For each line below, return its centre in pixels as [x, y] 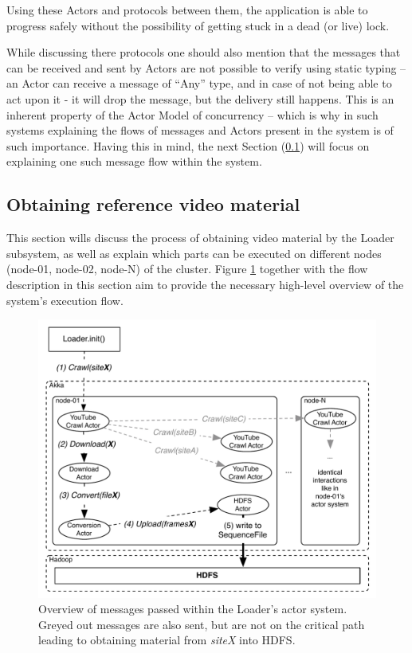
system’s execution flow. [65, 300]
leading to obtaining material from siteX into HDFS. [167, 640]
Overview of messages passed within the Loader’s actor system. [193, 609]
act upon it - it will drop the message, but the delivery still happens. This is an [200, 98]
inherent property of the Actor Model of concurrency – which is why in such [192, 114]
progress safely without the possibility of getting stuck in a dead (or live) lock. [198, 25]
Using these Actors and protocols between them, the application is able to [187, 10]
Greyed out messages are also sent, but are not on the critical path [202, 624]
